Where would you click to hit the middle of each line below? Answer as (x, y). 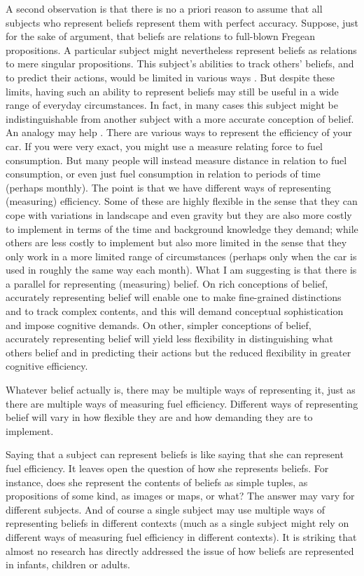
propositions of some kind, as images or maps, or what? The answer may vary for (180, 496)
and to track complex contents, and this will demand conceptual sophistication (175, 311)
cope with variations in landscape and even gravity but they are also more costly (179, 214)
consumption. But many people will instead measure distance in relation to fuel (176, 160)
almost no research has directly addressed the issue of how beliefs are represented (180, 550)
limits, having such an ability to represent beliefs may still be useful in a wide (172, 91)
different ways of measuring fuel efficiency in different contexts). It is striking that (181, 536)
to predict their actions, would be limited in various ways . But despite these (170, 77)
